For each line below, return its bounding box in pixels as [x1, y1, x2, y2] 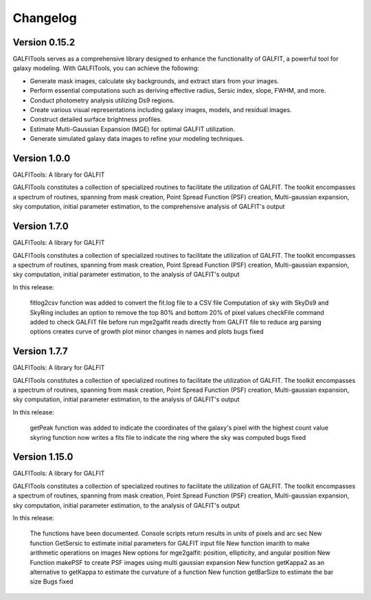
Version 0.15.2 [12, 36, 76, 48]
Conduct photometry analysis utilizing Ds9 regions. [30, 96, 175, 104]
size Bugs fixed [30, 577, 74, 586]
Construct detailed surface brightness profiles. [30, 115, 163, 124]
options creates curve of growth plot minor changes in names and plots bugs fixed [30, 327, 264, 336]
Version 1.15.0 [12, 451, 74, 463]
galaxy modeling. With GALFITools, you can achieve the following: [12, 64, 199, 72]
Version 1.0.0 [12, 153, 71, 164]
